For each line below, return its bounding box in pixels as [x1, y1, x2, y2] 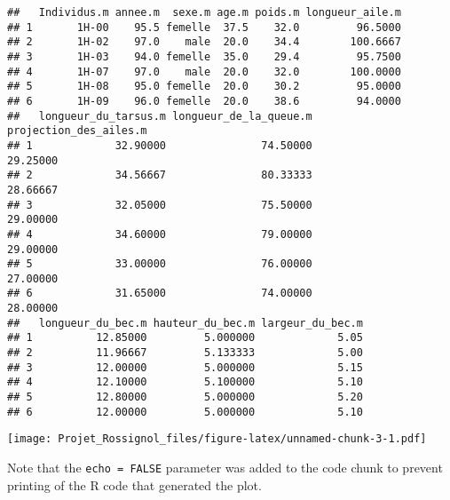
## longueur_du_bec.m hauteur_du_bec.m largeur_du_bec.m [7, 316, 363, 329]
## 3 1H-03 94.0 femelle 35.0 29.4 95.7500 [7, 50, 401, 63]
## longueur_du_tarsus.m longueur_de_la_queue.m [7, 109, 312, 123]
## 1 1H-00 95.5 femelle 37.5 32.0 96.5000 [7, 20, 401, 34]
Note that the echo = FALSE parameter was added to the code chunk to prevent [7, 458, 443, 477]
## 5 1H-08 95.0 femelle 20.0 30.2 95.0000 [7, 80, 401, 93]
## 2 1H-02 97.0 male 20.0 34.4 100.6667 [7, 36, 401, 49]
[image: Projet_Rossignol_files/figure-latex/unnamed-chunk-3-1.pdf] [7, 433, 427, 446]
